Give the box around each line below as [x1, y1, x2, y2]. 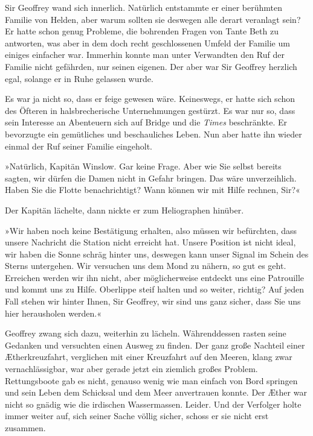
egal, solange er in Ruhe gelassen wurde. [5, 72, 153, 84]
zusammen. [5, 422, 46, 434]
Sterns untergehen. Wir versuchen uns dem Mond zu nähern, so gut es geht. [5, 259, 286, 272]
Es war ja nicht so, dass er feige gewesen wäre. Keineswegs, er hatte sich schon [5, 92, 295, 105]
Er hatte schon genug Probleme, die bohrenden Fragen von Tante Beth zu [5, 25, 279, 37]
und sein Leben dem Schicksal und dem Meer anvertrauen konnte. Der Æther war [5, 386, 307, 399]
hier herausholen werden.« [5, 306, 102, 319]
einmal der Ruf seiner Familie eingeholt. [5, 139, 152, 152]
